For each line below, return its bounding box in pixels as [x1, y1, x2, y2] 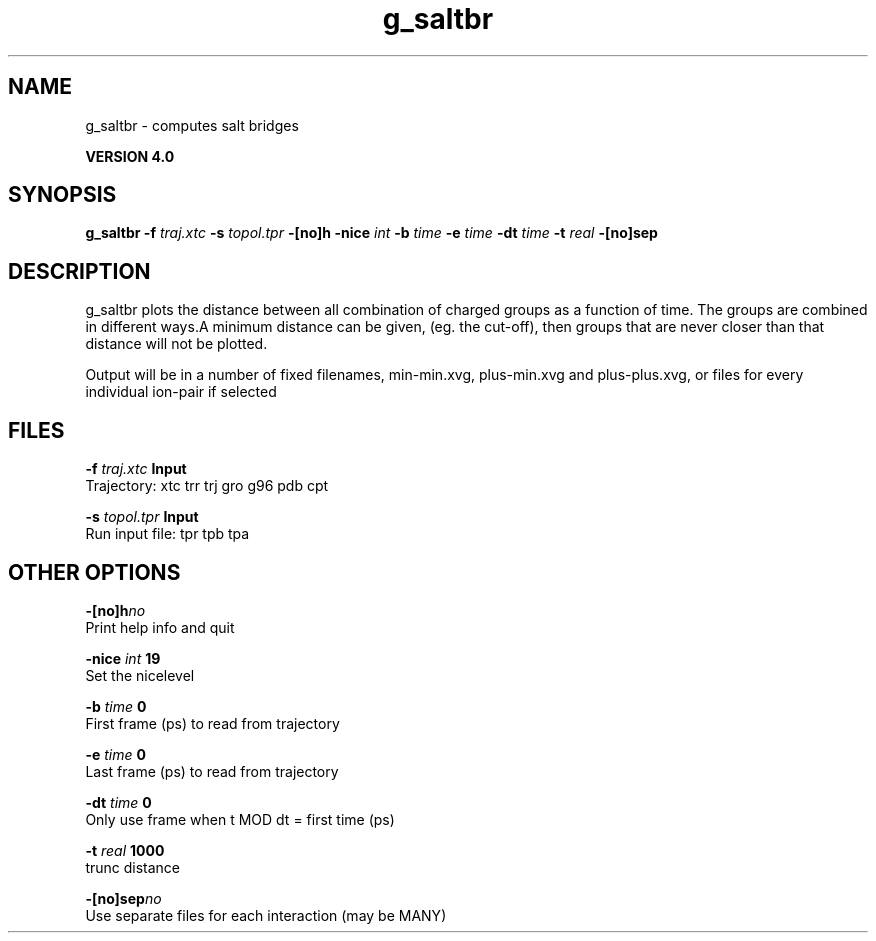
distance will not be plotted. [85, 335, 268, 353]
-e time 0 [85, 745, 146, 763]
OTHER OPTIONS [8, 559, 181, 585]
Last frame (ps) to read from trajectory [85, 762, 339, 780]
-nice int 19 [85, 649, 161, 667]
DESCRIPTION [8, 258, 151, 284]
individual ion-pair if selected [85, 383, 277, 401]
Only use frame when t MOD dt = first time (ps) [85, 810, 395, 828]
